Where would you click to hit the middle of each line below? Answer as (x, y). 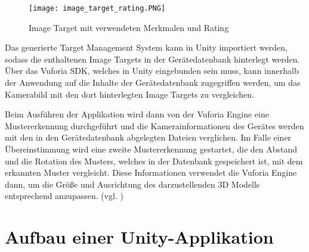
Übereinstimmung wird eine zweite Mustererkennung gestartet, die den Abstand (151, 149)
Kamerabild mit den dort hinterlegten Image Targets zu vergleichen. (129, 94)
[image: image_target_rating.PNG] (97, 8)
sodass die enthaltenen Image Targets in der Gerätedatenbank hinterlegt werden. (152, 59)
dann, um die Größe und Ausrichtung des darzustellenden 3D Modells (132, 184)
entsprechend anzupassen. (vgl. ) (64, 196)
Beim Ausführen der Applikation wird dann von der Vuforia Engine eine (137, 114)
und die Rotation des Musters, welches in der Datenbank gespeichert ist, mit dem (154, 161)
